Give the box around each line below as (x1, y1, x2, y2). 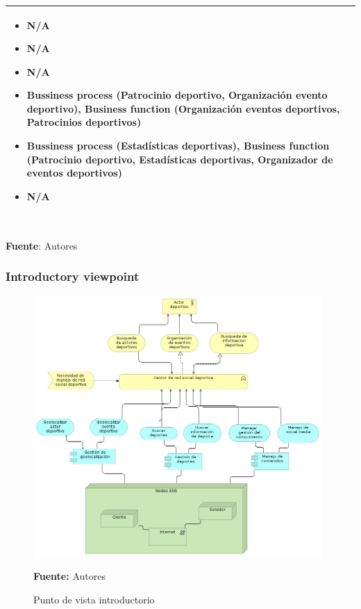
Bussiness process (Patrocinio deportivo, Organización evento (26, 88, 328, 102)
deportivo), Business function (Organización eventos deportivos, (26, 101, 340, 115)
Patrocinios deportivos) (26, 115, 142, 129)
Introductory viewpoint (6, 268, 140, 285)
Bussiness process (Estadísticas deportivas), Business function (26, 138, 330, 153)
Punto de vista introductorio (33, 592, 155, 607)
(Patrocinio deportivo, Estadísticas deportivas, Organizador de (26, 152, 333, 166)
